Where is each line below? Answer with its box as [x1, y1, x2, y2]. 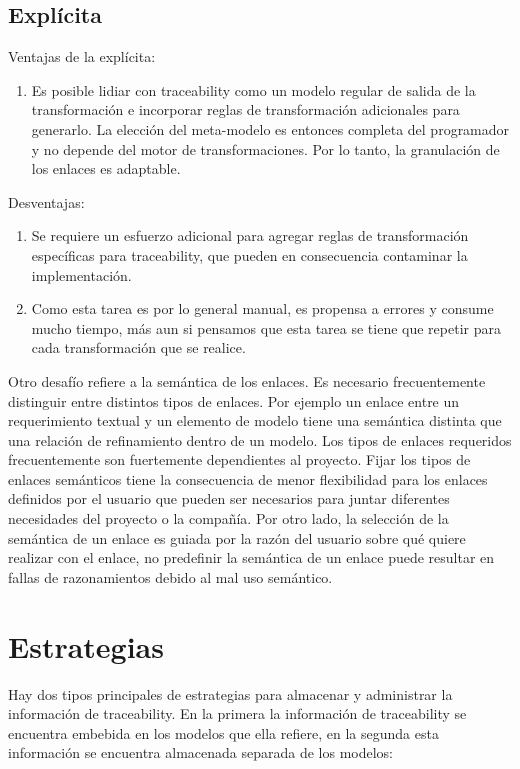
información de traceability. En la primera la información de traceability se [8, 703, 467, 724]
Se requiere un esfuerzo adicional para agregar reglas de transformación [31, 225, 469, 246]
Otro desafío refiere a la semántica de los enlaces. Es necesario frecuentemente [8, 370, 486, 391]
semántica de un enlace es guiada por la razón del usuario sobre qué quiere [8, 527, 466, 548]
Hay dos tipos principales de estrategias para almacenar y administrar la [8, 683, 453, 704]
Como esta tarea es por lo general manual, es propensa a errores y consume [31, 298, 494, 319]
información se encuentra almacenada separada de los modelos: [8, 742, 394, 763]
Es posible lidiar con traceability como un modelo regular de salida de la [31, 79, 476, 100]
